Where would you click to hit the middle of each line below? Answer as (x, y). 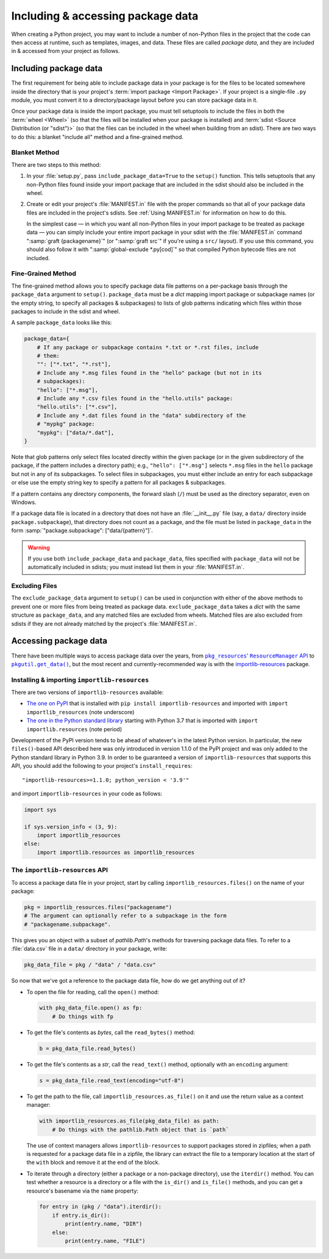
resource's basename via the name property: (83, 1191)
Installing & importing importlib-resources (80, 679)
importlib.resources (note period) (74, 729)
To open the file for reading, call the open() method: (93, 992)
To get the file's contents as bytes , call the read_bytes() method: (111, 1032)
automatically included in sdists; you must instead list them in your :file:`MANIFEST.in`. (136, 567)
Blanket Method (35, 152)
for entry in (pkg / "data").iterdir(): (100, 1207)
